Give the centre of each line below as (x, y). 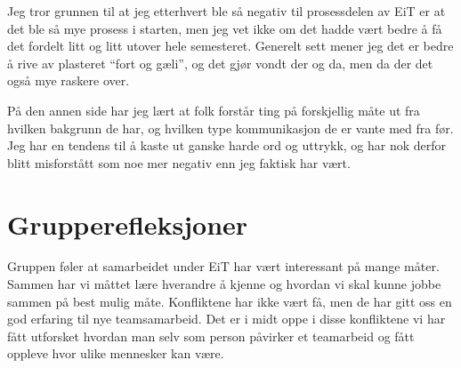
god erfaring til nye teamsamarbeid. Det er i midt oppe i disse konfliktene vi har (226, 319)
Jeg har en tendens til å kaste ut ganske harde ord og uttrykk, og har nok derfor (227, 145)
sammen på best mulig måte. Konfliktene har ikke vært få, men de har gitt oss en (230, 301)
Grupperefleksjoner (128, 224)
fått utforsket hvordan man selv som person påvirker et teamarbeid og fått (211, 336)
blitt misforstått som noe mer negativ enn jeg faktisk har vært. (179, 162)
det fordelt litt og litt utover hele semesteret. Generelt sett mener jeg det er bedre (230, 46)
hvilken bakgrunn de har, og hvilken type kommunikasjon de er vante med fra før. (230, 128)
